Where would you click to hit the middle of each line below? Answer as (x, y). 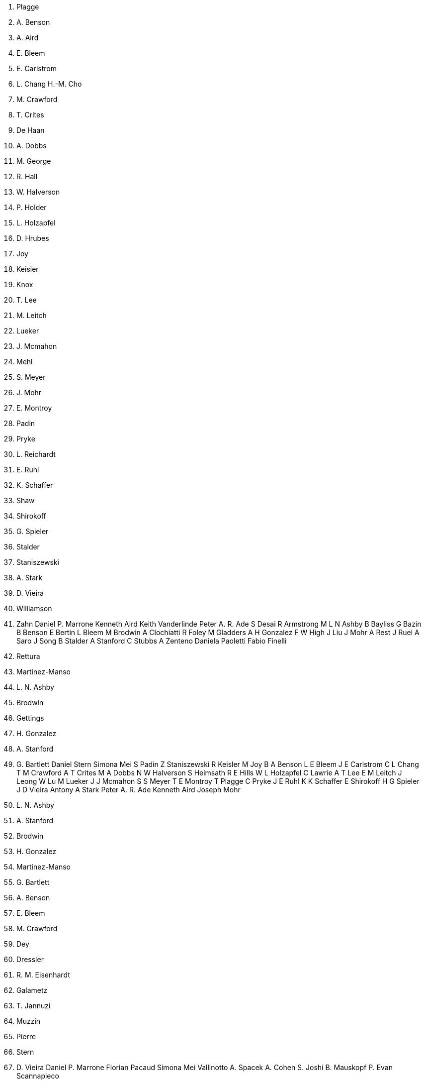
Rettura (28, 656)
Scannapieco (38, 1076)
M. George (34, 161)
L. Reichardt (36, 454)
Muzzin (29, 1021)
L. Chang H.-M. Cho (49, 84)
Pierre (26, 1036)
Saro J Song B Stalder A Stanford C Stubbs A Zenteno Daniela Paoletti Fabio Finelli (152, 641)
